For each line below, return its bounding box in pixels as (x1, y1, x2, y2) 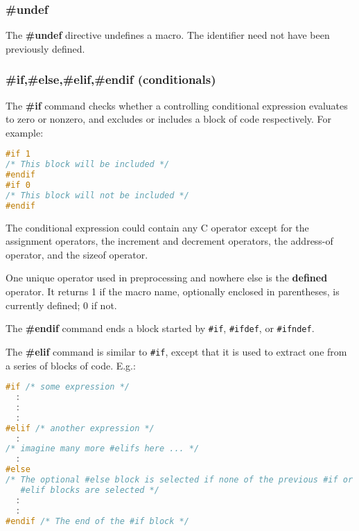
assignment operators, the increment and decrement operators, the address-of (6, 234, 333, 248)
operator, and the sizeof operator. (6, 247, 148, 261)
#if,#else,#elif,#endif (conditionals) (6, 71, 216, 88)
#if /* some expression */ (6, 382, 130, 392)
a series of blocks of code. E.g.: (6, 358, 136, 372)
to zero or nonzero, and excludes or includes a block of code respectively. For (6, 112, 332, 126)
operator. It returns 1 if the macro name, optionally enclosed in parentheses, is (6, 284, 340, 299)
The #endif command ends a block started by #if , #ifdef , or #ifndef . (6, 321, 315, 336)
